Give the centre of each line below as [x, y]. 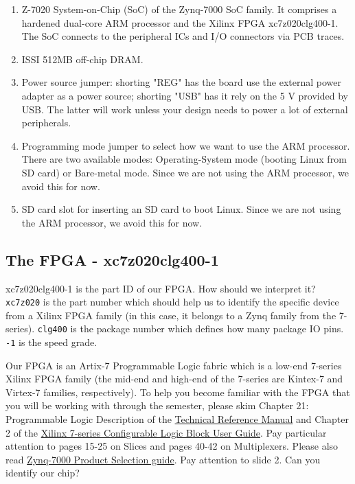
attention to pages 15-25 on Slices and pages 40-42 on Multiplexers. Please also [172, 446]
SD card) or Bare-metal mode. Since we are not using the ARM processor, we [185, 172]
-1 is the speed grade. [51, 342]
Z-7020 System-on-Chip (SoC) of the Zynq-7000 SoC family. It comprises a [179, 9]
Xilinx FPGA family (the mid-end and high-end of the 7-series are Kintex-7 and [174, 379]
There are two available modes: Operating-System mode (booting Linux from [184, 159]
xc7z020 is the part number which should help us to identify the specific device [172, 302]
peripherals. [46, 123]
